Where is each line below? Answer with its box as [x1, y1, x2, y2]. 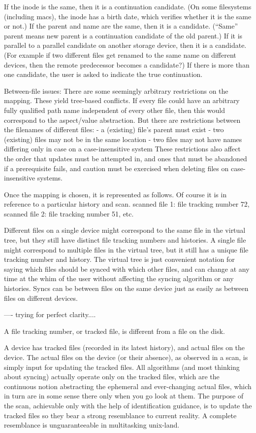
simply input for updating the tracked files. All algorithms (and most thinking [4, 361, 240, 372]
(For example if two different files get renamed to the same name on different [4, 49, 236, 60]
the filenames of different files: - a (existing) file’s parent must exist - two [4, 124, 224, 135]
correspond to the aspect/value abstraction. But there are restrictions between [4, 114, 241, 125]
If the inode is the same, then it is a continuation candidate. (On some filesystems [4, 1, 252, 11]
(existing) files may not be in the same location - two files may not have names [4, 134, 242, 144]
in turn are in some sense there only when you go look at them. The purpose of [4, 391, 244, 401]
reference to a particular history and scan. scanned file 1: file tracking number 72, [4, 199, 250, 209]
